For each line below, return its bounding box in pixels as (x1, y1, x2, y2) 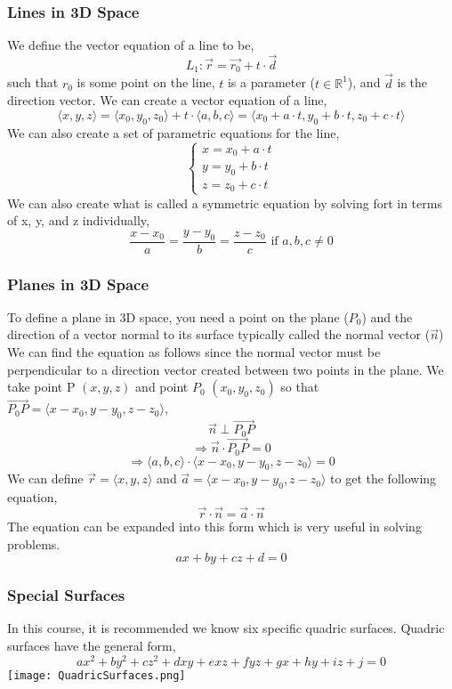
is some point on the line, (77, 73, 215, 92)
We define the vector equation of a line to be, (7, 36, 254, 54)
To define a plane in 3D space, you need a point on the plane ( (7, 307, 349, 326)
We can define (7, 469, 84, 488)
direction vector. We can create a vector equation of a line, (7, 91, 327, 109)
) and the (361, 307, 413, 326)
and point (135, 377, 189, 396)
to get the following (330, 469, 437, 488)
